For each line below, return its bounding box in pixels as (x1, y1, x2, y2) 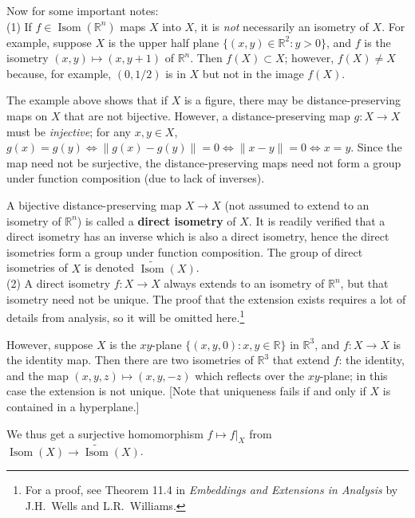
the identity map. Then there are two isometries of (6, 351, 254, 368)
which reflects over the (195, 367, 305, 383)
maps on (6, 107, 48, 124)
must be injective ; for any (6, 123, 131, 139)
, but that (340, 275, 389, 292)
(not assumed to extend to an (224, 196, 370, 213)
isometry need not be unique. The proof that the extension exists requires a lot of (6, 290, 406, 307)
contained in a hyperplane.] (6, 398, 140, 414)
